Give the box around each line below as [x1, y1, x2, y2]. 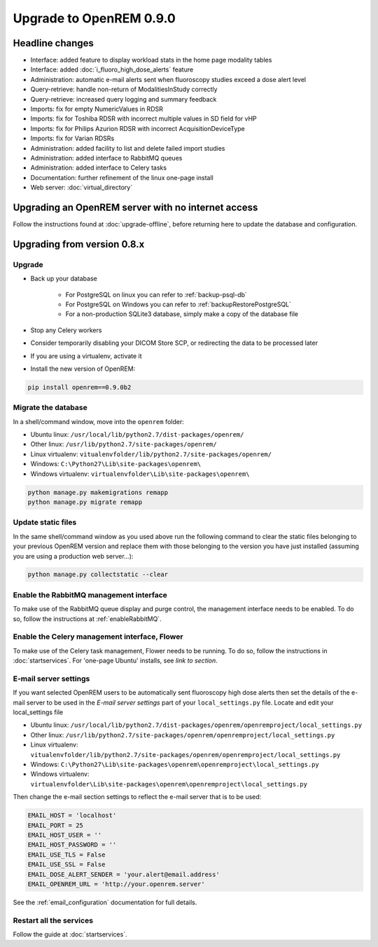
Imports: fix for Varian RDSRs [30, 134, 115, 143]
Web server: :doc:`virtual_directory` [30, 183, 133, 192]
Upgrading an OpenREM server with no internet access [13, 201, 258, 213]
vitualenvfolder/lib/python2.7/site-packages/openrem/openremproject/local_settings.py [30, 751, 341, 758]
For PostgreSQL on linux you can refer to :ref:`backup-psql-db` [65, 290, 248, 299]
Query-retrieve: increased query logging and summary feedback [30, 95, 217, 103]
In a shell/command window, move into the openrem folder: [13, 417, 185, 425]
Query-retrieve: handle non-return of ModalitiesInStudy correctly [30, 85, 218, 94]
